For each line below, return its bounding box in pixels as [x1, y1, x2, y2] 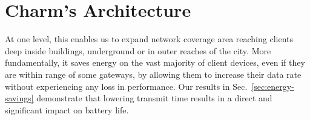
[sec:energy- [251, 80, 294, 92]
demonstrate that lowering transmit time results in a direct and [36, 92, 272, 104]
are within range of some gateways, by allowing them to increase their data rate [5, 68, 302, 80]
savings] [5, 92, 34, 104]
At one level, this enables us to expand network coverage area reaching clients [5, 33, 294, 45]
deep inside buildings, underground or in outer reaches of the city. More [5, 44, 271, 57]
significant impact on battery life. [5, 103, 129, 116]
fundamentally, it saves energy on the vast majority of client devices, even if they [5, 56, 305, 69]
